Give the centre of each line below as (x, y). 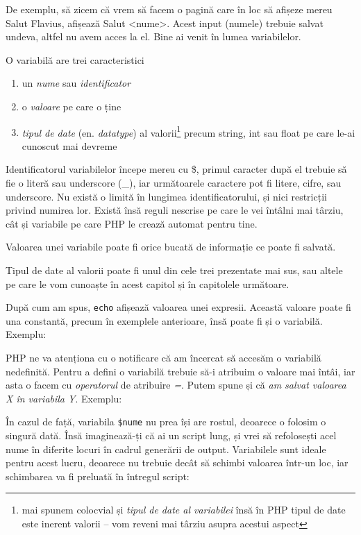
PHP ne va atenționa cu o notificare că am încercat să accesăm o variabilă (163, 357)
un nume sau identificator (76, 83)
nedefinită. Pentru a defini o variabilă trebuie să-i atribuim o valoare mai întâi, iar (180, 371)
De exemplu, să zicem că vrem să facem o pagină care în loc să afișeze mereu (169, 9)
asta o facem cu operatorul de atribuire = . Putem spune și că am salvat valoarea (176, 385)
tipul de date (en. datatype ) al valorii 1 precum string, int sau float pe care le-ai (188, 131)
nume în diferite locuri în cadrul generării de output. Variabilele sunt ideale (166, 449)
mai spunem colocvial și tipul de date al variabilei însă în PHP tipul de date (184, 510)
